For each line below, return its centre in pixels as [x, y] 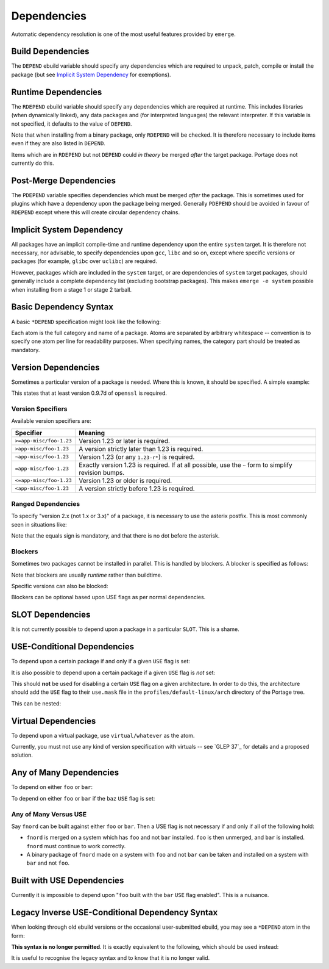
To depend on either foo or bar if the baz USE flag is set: [83, 798]
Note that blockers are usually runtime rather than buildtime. [87, 575]
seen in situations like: [39, 524]
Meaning [92, 433]
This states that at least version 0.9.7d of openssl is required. [89, 393]
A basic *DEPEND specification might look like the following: [86, 322]
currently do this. [33, 163]
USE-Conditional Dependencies [73, 647]
